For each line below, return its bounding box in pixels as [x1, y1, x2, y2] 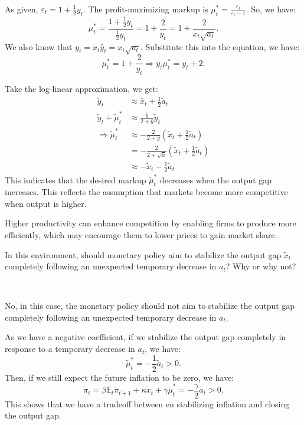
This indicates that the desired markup [5, 173, 146, 186]
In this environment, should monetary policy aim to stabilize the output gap [5, 248, 282, 261]
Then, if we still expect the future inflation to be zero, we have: [5, 371, 234, 383]
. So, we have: [246, 3, 296, 15]
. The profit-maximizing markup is [83, 3, 208, 15]
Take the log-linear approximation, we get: [5, 83, 158, 95]
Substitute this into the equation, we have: [145, 40, 300, 52]
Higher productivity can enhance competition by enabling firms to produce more [5, 217, 296, 229]
